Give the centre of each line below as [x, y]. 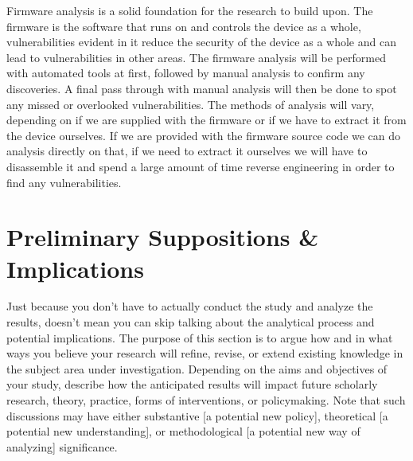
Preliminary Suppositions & [163, 237]
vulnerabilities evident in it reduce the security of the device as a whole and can [201, 42]
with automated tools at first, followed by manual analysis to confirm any [186, 73]
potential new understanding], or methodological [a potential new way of [183, 431]
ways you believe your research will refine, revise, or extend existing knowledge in [205, 353]
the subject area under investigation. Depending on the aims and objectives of [197, 368]
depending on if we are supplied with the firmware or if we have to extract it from [206, 120]
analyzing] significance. [62, 446]
